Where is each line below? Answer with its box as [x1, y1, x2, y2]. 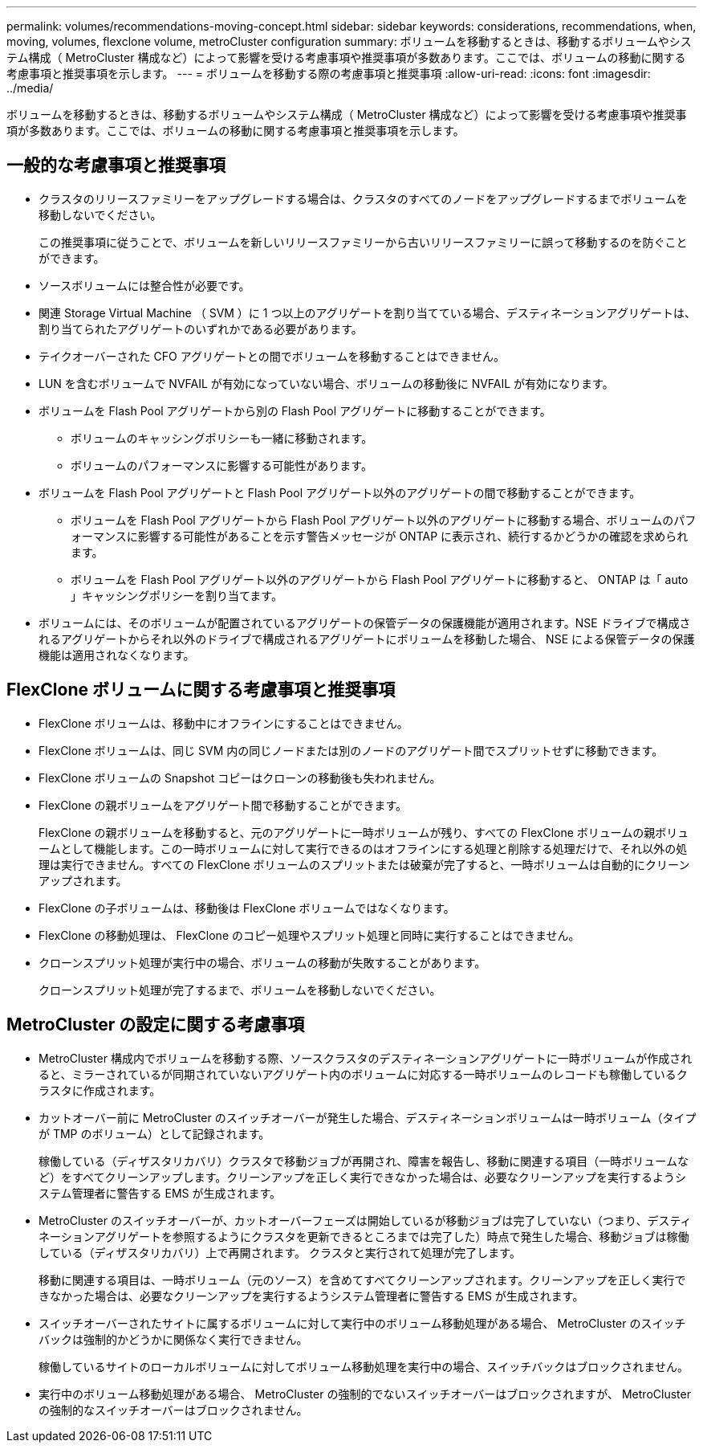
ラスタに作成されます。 [39, 1083, 161, 1097]
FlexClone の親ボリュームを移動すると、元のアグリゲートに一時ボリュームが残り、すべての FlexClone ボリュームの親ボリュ [39, 825, 689, 839]
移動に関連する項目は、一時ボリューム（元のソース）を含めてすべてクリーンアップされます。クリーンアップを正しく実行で [39, 1272, 686, 1287]
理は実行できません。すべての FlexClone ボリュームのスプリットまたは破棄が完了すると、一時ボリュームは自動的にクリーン [39, 857, 690, 871]
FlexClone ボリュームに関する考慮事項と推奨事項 [6, 680, 396, 700]
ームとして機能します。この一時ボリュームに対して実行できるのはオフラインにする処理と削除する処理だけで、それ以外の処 [39, 841, 688, 855]
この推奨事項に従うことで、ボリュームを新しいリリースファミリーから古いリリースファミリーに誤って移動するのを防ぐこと [39, 235, 688, 249]
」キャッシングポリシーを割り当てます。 [71, 588, 282, 602]
